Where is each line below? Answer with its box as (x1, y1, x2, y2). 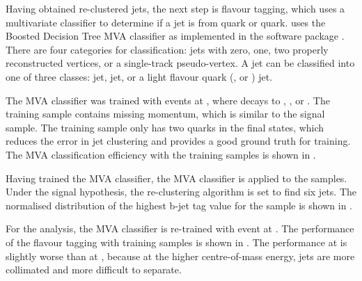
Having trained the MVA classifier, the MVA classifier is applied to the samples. (6, 170, 347, 185)
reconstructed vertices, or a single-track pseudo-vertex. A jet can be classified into (6, 56, 355, 70)
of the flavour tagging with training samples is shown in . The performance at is (6, 234, 347, 249)
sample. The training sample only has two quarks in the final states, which (6, 120, 324, 134)
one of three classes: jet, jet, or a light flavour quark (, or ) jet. (6, 69, 273, 83)
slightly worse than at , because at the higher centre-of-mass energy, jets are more (6, 248, 355, 263)
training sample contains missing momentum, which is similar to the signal (6, 106, 325, 121)
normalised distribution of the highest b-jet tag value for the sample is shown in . (6, 198, 352, 212)
